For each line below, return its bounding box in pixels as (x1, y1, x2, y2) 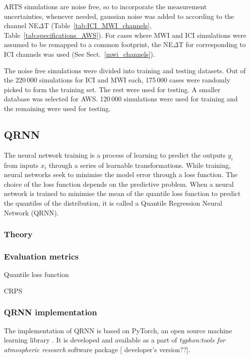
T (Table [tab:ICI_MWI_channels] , (44, 20, 152, 31)
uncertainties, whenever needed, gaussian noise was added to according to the (4, 11, 234, 21)
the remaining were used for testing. (4, 103, 111, 113)
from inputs (4, 160, 39, 170)
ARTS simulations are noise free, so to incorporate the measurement (4, 1, 207, 11)
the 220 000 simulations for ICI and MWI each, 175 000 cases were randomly (4, 75, 231, 85)
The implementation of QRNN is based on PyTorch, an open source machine (4, 325, 232, 335)
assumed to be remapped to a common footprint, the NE (4, 39, 173, 49)
